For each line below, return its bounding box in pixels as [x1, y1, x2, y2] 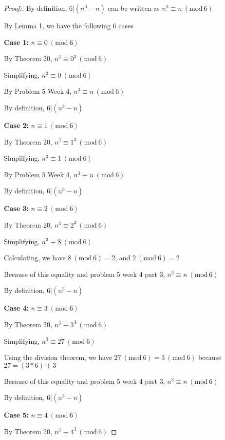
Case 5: [4, 410, 29, 420]
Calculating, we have [4, 252, 66, 263]
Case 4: [4, 303, 29, 313]
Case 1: [4, 37, 29, 47]
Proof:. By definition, [4, 3, 67, 13]
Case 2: [4, 120, 29, 130]
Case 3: [4, 203, 29, 213]
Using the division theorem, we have [4, 352, 112, 362]
